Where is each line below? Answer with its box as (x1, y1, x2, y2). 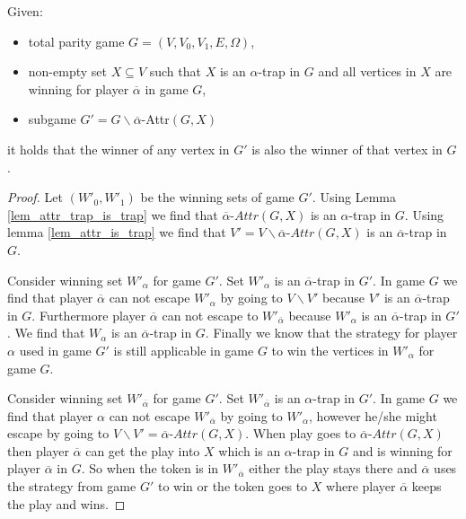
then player (7, 441, 69, 460)
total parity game (28, 31, 125, 50)
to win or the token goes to (157, 477, 308, 496)
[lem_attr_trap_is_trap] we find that (7, 205, 218, 224)
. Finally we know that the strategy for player (205, 323, 458, 342)
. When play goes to (245, 424, 356, 443)
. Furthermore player (31, 305, 146, 324)
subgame (28, 110, 76, 128)
